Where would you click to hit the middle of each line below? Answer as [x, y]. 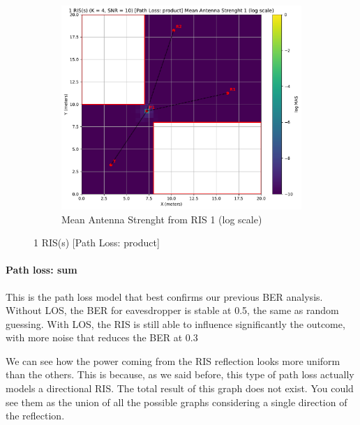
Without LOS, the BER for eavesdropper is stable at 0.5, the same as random [172, 310]
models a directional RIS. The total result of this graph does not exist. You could [180, 388]
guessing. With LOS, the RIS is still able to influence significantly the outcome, [175, 323]
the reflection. [35, 416]
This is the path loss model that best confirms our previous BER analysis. [164, 296]
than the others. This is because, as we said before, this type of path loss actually [180, 374]
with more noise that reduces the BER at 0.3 [102, 337]
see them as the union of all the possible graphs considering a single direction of [177, 402]
